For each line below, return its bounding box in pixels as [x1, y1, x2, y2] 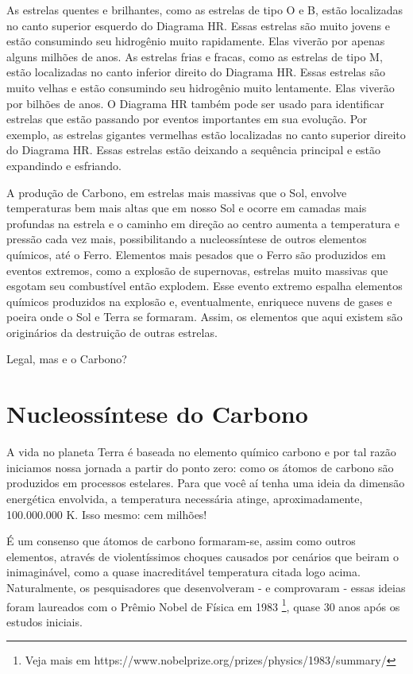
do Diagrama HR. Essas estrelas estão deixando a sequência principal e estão [6, 141, 381, 158]
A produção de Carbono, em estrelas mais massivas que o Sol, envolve [6, 184, 347, 200]
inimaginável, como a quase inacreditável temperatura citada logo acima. [6, 564, 361, 580]
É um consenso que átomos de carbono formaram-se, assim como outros [6, 533, 356, 549]
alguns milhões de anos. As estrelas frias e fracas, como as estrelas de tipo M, [6, 48, 383, 64]
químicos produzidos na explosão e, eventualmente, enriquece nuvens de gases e [6, 292, 392, 309]
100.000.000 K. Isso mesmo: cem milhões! [6, 505, 207, 522]
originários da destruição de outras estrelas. [6, 323, 218, 340]
